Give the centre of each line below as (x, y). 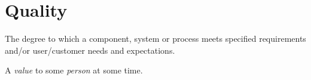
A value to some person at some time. (74, 70)
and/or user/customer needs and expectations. (90, 50)
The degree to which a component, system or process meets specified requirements (155, 39)
